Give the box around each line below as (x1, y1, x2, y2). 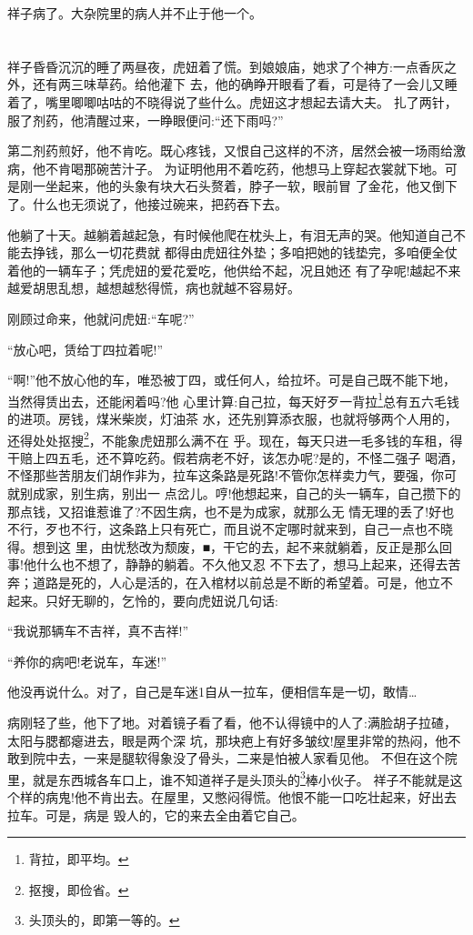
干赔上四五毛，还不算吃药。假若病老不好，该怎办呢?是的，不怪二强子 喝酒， (7, 447, 464, 467)
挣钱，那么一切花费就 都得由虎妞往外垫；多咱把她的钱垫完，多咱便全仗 (32, 243, 458, 262)
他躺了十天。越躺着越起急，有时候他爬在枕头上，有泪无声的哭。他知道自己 (7, 225, 453, 244)
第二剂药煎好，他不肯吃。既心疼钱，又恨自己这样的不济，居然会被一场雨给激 (7, 141, 466, 160)
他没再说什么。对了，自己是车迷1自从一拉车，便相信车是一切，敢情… (7, 682, 418, 701)
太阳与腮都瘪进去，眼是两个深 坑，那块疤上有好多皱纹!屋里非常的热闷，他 (7, 730, 448, 749)
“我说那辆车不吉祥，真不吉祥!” (7, 621, 189, 640)
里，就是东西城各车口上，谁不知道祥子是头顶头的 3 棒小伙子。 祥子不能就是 (7, 767, 450, 789)
